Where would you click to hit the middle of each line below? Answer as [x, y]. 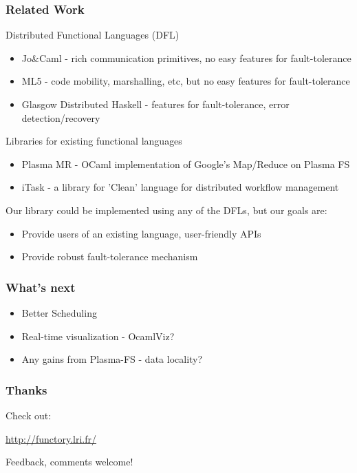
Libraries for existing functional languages [94, 141]
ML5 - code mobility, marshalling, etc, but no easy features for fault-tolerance [186, 81]
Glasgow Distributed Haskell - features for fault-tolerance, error [155, 104]
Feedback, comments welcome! [69, 462]
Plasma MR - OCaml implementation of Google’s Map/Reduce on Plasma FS [186, 164]
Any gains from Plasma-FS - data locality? [112, 359]
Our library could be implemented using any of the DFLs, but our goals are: [166, 210]
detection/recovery [61, 117]
